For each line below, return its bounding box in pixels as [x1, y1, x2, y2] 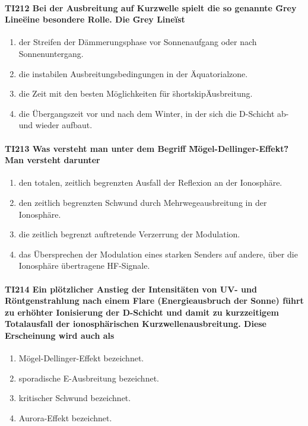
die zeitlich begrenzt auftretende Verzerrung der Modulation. [18, 228, 240, 240]
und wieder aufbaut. [18, 119, 93, 131]
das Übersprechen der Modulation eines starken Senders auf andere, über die [18, 247, 298, 260]
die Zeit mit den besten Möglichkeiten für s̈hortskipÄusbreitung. [18, 87, 253, 100]
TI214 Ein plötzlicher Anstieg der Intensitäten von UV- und [5, 282, 257, 295]
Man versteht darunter [5, 154, 100, 166]
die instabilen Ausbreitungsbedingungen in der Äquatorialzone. [18, 67, 248, 80]
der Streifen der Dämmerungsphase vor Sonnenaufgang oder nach [18, 36, 257, 48]
